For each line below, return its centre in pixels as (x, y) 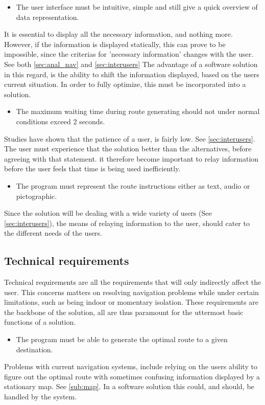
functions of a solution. (40, 322)
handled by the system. (41, 397)
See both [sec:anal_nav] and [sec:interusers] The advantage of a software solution (131, 64)
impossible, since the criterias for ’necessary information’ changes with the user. (129, 54)
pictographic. (37, 196)
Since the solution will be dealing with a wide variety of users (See (108, 213)
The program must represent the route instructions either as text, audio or (133, 185)
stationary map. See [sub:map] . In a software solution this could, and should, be (129, 386)
